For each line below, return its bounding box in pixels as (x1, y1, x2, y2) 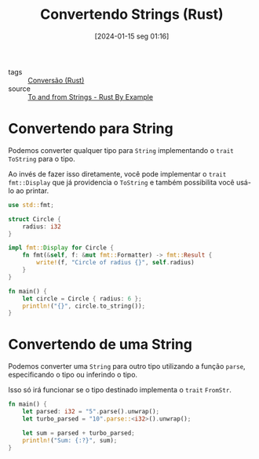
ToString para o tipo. (8, 154, 76, 163)
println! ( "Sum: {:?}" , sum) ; (22, 436, 118, 444)
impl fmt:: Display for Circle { (8, 244, 114, 252)
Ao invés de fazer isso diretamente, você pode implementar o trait (8, 169, 227, 178)
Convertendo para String (8, 120, 174, 138)
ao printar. (15, 186, 49, 195)
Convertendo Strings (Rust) (40, 5, 224, 24)
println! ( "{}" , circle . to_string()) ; (22, 302, 146, 310)
